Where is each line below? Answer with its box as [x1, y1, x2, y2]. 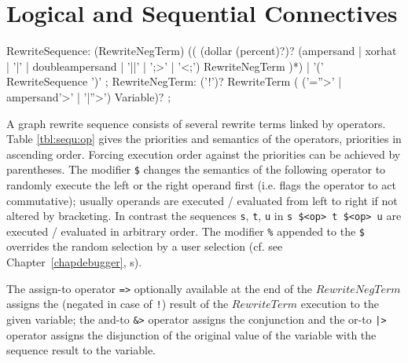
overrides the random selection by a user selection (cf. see [6, 238, 283, 255]
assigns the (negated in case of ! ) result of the [6, 295, 229, 312]
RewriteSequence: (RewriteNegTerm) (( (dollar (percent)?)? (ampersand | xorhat [6, 42, 397, 59]
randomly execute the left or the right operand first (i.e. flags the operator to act [6, 176, 396, 192]
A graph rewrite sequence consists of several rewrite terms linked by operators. [6, 115, 386, 131]
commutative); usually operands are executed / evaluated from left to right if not [6, 192, 398, 208]
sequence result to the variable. [6, 342, 156, 358]
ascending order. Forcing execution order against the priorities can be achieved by [6, 145, 401, 162]
